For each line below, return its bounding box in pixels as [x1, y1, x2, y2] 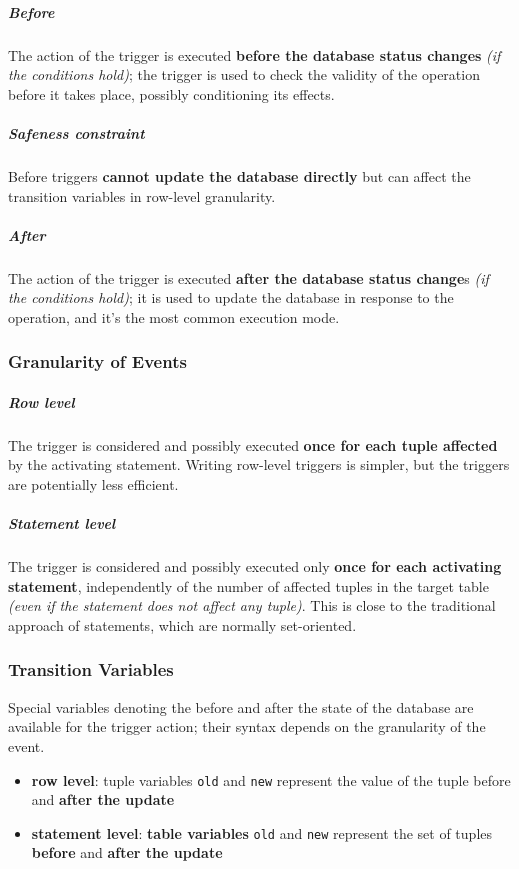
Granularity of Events [8, 349, 187, 374]
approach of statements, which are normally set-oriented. [8, 614, 357, 635]
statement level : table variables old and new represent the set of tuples [31, 822, 493, 843]
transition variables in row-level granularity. [8, 185, 276, 206]
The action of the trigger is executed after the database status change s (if [8, 267, 489, 288]
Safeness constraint [8, 122, 145, 143]
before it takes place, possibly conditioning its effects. [8, 83, 335, 104]
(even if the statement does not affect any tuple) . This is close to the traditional [8, 595, 496, 616]
